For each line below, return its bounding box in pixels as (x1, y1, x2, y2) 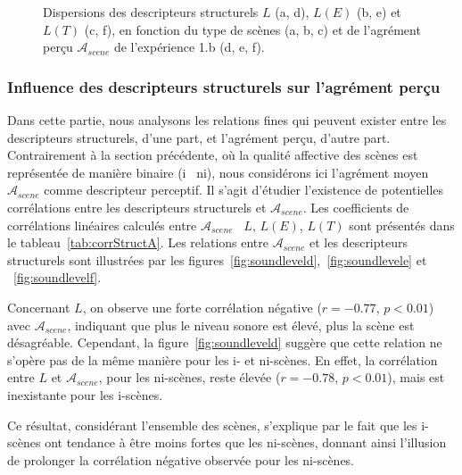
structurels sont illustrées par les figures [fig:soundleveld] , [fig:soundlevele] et (7, 250, 427, 269)
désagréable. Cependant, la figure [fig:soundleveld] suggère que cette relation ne (7, 333, 442, 352)
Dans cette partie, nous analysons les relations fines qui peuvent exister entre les (7, 111, 447, 129)
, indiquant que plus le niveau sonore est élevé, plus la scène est (67, 315, 415, 334)
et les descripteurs (309, 233, 408, 252)
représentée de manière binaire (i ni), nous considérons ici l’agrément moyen (7, 162, 429, 181)
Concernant (7, 297, 70, 316)
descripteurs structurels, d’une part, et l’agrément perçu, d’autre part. (7, 128, 391, 146)
